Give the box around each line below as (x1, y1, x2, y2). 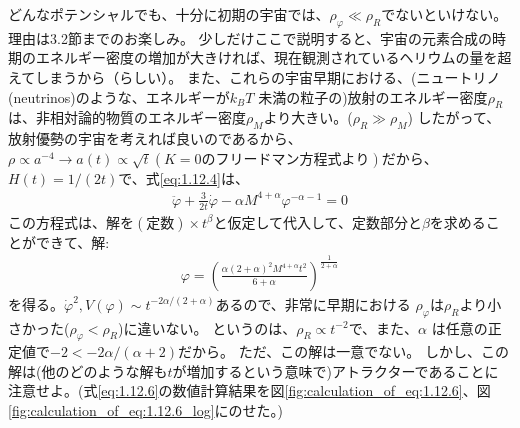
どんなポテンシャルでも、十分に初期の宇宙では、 (8, 4, 330, 24)
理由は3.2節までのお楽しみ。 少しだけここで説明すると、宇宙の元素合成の (8, 27, 492, 48)
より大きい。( (263, 107, 353, 128)
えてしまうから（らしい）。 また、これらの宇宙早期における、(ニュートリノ (8, 66, 501, 87)
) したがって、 (407, 107, 501, 128)
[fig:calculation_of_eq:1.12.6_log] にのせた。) (8, 400, 283, 421)
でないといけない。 (381, 4, 508, 24)
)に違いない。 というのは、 (118, 317, 297, 338)
